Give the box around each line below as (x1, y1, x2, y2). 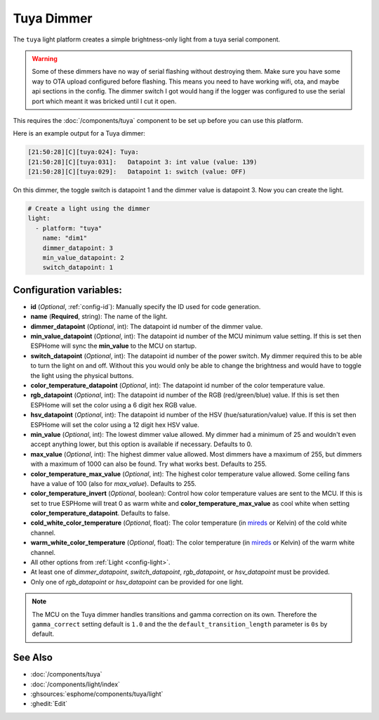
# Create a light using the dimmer (27, 204, 150, 213)
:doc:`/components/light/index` (30, 680, 121, 688)
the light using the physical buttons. (30, 371, 134, 379)
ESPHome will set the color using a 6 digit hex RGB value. (30, 400, 197, 409)
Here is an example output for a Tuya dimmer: (13, 129, 145, 138)
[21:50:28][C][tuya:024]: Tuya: (27, 148, 140, 156)
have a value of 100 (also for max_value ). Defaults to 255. (30, 479, 197, 487)
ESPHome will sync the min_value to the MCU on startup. (30, 341, 197, 351)
